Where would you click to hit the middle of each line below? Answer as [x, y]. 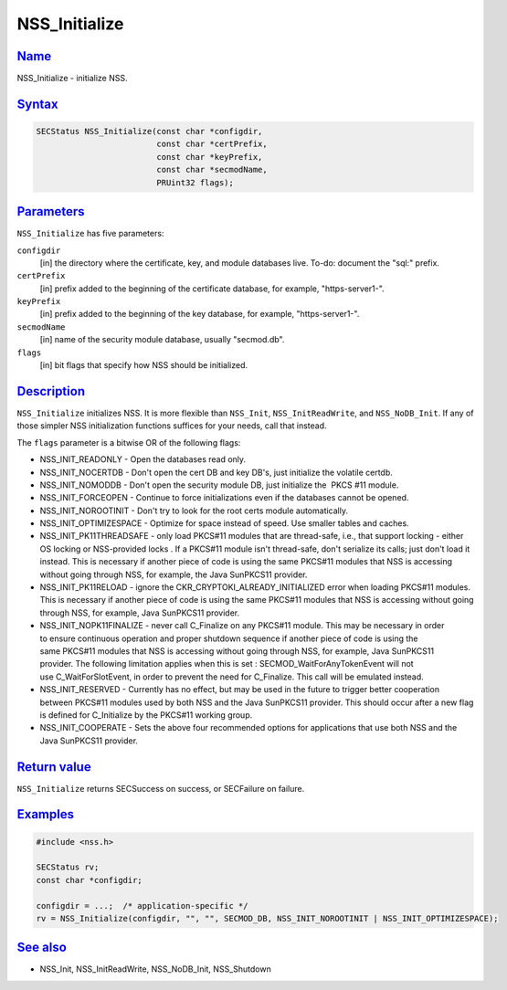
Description [51, 391]
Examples [46, 814]
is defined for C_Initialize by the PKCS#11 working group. [146, 715]
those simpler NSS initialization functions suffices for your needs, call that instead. [172, 426]
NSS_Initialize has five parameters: [90, 234]
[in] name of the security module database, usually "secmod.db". [162, 340]
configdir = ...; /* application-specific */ [142, 906]
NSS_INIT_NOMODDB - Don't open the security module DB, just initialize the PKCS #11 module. [219, 485]
